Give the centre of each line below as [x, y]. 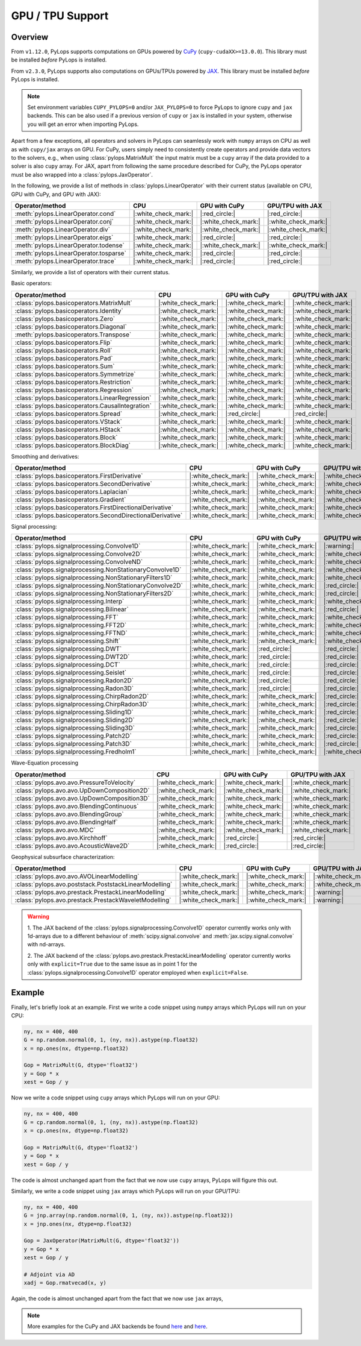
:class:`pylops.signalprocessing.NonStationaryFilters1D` [94, 577]
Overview [30, 37]
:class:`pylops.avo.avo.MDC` [55, 830]
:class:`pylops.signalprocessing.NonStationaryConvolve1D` [98, 570]
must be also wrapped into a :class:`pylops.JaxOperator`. [82, 174]
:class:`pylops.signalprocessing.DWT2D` [72, 657]
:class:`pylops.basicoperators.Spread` [69, 414]
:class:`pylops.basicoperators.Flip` [63, 342]
